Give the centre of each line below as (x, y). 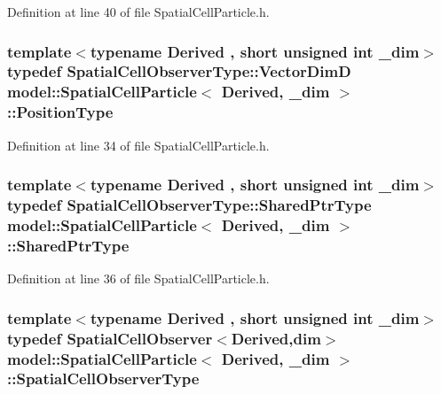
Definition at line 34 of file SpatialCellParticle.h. (138, 145)
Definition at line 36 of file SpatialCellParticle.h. (138, 278)
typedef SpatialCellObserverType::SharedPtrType (189, 205)
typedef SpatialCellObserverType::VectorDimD (179, 71)
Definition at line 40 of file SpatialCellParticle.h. (138, 12)
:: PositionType (60, 112)
